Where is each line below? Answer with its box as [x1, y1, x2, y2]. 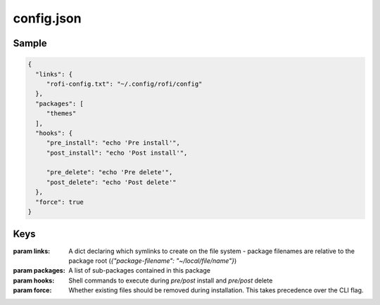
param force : [13, 286, 52, 294]
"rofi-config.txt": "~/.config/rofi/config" [46, 79, 203, 88]
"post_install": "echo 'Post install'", [46, 148, 188, 157]
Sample [13, 37, 47, 49]
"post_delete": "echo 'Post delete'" [46, 178, 177, 186]
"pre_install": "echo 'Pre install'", [46, 139, 181, 147]
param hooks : [13, 276, 55, 285]
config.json [13, 11, 82, 26]
